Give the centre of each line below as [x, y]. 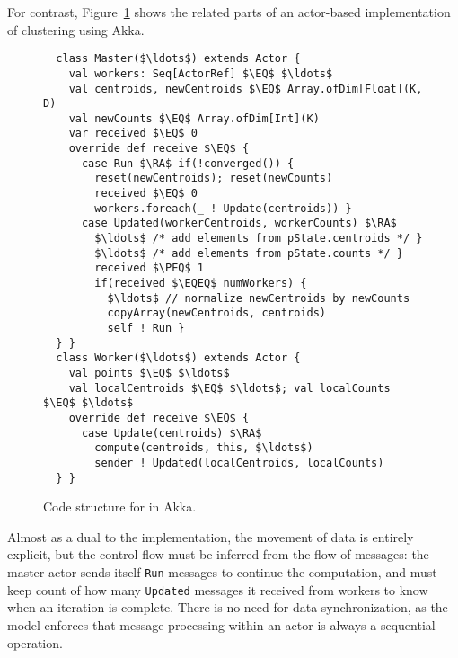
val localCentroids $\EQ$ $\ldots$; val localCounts [229, 388]
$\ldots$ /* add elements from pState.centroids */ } [259, 239]
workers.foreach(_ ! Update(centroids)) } [223, 208]
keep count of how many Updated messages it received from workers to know [218, 589]
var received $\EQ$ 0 [133, 133]
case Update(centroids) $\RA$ [172, 433]
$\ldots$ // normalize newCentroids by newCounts [259, 298]
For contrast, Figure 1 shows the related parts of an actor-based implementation [229, 12]
